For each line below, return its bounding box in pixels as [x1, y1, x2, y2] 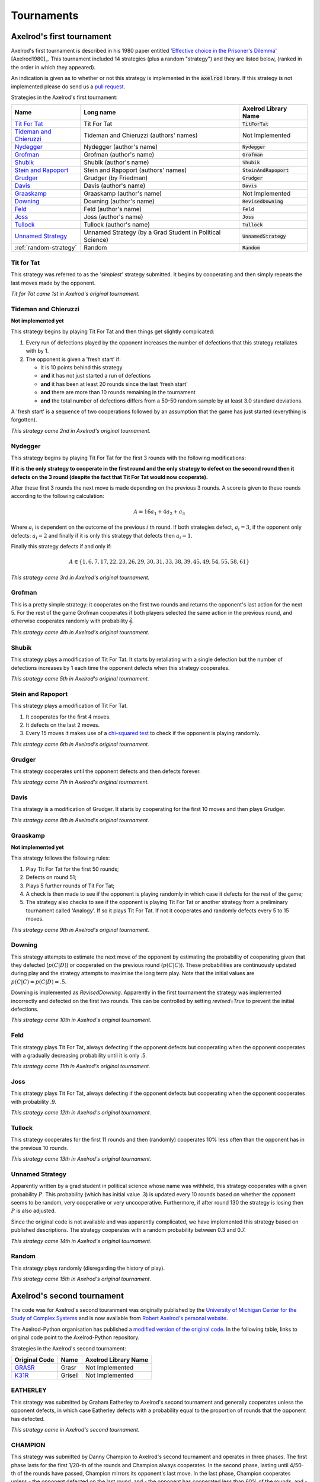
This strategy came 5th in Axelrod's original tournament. [11, 675, 149, 682]
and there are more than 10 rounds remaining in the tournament [40, 389, 196, 396]
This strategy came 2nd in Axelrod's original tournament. [11, 427, 151, 434]
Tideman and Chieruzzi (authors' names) [84, 131, 198, 139]
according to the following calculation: [11, 493, 105, 500]
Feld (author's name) [84, 205, 142, 213]
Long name [84, 108, 116, 117]
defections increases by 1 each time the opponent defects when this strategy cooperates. [11, 664, 230, 671]
